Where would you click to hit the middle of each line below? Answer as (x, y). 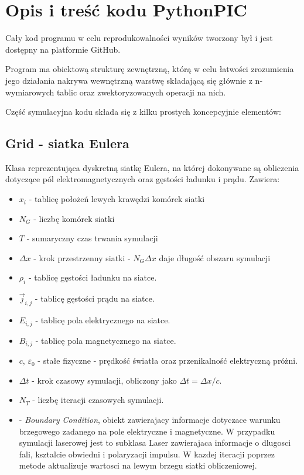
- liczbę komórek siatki (74, 218)
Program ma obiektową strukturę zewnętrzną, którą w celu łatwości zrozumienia (150, 69)
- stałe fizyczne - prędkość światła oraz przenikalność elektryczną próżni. (168, 360)
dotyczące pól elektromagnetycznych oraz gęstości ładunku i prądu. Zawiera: (143, 179)
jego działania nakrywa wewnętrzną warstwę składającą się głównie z (129, 80)
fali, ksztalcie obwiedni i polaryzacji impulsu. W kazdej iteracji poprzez (147, 454)
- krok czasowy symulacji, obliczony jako (104, 380)
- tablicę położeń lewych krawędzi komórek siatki (117, 199)
